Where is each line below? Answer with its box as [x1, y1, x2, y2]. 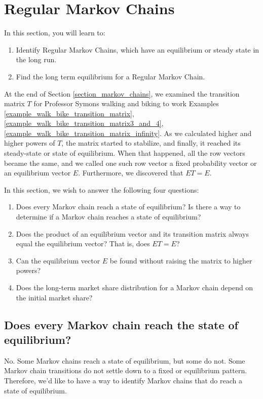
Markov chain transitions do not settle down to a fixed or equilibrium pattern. [4, 365, 247, 376]
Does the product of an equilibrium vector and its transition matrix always [16, 228, 249, 239]
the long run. [16, 54, 57, 65]
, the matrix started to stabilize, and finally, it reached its [61, 138, 241, 148]
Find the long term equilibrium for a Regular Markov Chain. [16, 71, 205, 81]
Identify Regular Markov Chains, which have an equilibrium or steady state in [16, 44, 259, 55]
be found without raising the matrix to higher [109, 255, 252, 265]
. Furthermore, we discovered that [78, 167, 183, 178]
